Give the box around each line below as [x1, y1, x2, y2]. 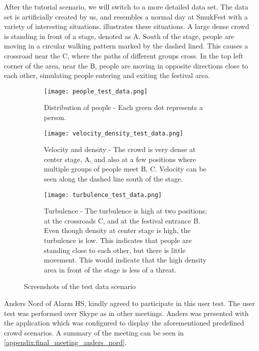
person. [44, 112, 66, 122]
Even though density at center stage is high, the [44, 225, 191, 235]
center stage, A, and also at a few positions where [44, 153, 196, 164]
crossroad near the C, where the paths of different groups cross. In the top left [4, 50, 244, 60]
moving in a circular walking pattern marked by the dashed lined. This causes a [4, 40, 248, 51]
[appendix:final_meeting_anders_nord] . [4, 337, 127, 347]
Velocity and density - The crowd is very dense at [44, 144, 196, 154]
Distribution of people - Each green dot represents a [44, 102, 203, 112]
